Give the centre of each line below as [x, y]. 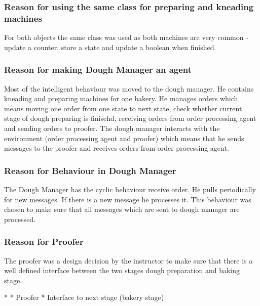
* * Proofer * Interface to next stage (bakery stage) [84, 297]
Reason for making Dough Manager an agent [98, 70]
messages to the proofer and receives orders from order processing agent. [117, 148]
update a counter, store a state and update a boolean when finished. [110, 47]
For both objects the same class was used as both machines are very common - [126, 37]
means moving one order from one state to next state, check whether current [123, 108]
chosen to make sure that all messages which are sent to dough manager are [122, 209]
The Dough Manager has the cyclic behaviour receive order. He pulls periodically [130, 189]
